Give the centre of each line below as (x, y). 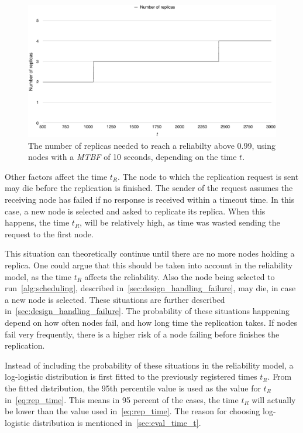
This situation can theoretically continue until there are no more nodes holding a (150, 253)
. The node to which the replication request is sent (208, 176)
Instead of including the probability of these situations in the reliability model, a (149, 365)
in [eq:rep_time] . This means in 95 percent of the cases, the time (122, 399)
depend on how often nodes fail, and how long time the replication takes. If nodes (151, 322)
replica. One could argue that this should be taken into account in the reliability (149, 265)
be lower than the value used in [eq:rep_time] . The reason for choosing (132, 411)
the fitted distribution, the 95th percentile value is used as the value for (133, 388)
